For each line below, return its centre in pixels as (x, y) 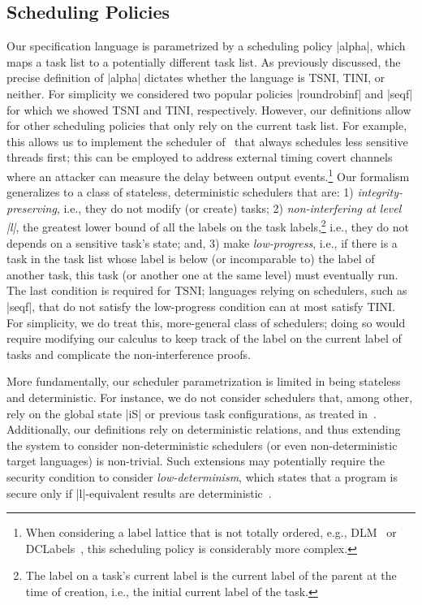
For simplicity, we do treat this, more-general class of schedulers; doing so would (206, 322)
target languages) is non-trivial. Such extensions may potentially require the (196, 461)
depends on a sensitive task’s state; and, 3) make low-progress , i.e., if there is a (202, 242)
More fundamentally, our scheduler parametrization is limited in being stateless (204, 381)
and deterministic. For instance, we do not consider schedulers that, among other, (210, 397)
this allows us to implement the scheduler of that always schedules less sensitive (207, 141)
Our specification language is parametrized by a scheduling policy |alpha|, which (206, 46)
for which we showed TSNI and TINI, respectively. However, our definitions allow (209, 109)
